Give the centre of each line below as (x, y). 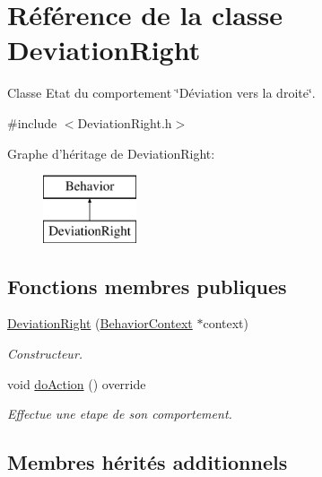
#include (32, 122)
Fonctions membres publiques (147, 286)
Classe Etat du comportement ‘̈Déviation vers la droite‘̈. (161, 93)
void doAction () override (77, 383)
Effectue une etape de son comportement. (120, 414)
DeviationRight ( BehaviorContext (100, 323)
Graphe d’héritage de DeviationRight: (111, 153)
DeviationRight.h (125, 122)
